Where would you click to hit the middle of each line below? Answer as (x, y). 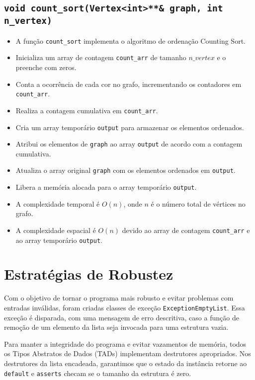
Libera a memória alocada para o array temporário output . (106, 187)
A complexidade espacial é (56, 230)
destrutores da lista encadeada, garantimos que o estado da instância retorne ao (126, 363)
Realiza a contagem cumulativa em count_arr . (87, 110)
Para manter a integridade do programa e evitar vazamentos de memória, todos (125, 343)
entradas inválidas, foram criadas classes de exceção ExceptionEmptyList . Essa (125, 307)
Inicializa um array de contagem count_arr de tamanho (101, 57)
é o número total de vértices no (198, 203)
